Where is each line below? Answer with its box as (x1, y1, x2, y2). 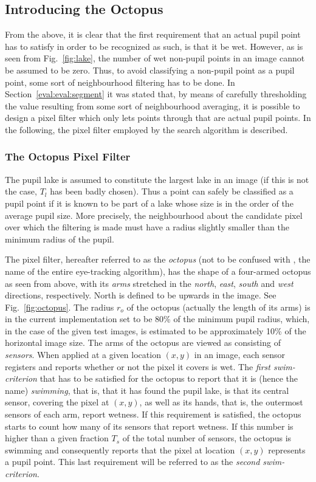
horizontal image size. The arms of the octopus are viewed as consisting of (5, 336, 281, 349)
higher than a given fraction (5, 432, 109, 444)
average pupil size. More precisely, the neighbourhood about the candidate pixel (5, 208, 303, 221)
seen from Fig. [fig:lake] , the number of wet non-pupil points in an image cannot (5, 52, 305, 64)
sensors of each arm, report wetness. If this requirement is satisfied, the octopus (5, 408, 301, 421)
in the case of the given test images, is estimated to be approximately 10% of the (5, 324, 306, 337)
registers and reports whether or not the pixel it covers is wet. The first (5, 360, 270, 373)
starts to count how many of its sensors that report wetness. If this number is (5, 419, 294, 432)
